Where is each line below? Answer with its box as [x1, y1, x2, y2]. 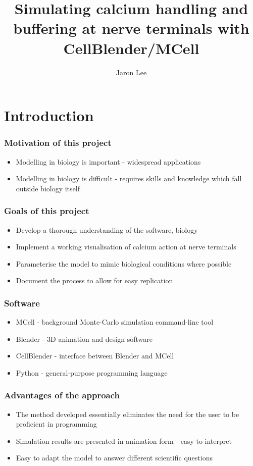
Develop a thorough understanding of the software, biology [16, 224, 198, 235]
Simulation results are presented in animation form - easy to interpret [16, 435, 232, 446]
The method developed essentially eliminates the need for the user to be [16, 408, 239, 419]
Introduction [4, 105, 94, 126]
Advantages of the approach [4, 389, 120, 401]
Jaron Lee [116, 67, 147, 77]
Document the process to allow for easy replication [16, 275, 173, 286]
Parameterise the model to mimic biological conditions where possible [16, 258, 232, 269]
